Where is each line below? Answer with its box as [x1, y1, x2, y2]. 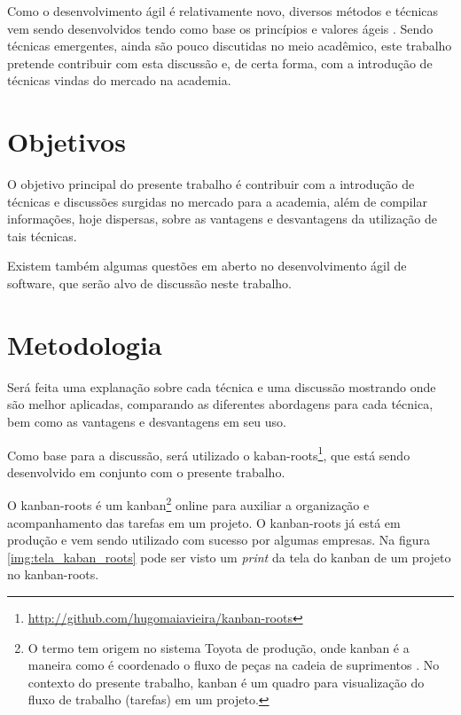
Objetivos [7, 123, 126, 160]
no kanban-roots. [7, 565, 99, 584]
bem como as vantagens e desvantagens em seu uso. [7, 412, 286, 430]
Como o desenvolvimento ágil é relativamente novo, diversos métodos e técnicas [7, 2, 439, 20]
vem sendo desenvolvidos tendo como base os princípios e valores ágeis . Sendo [7, 19, 434, 37]
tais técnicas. [7, 226, 77, 245]
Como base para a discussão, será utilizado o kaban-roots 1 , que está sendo [7, 443, 410, 464]
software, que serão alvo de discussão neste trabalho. [7, 274, 292, 293]
